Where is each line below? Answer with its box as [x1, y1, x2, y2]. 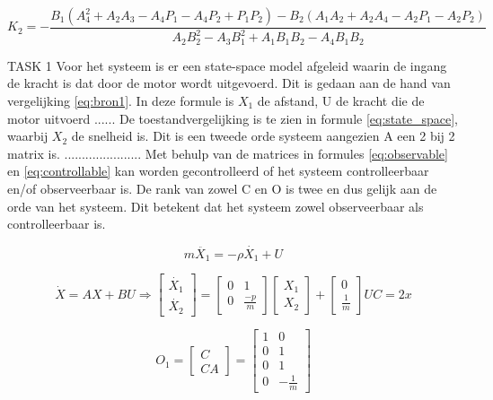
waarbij [7, 126, 48, 145]
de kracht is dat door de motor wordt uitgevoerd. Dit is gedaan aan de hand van [7, 74, 451, 92]
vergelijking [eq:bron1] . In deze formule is [7, 91, 234, 110]
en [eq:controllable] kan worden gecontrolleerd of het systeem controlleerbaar [7, 161, 429, 180]
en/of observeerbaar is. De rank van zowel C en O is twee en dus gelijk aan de [7, 178, 437, 197]
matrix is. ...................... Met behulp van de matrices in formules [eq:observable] [7, 143, 448, 162]
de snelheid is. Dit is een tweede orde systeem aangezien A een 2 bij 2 [71, 126, 455, 145]
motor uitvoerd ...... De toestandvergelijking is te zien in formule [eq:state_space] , [7, 109, 458, 127]
